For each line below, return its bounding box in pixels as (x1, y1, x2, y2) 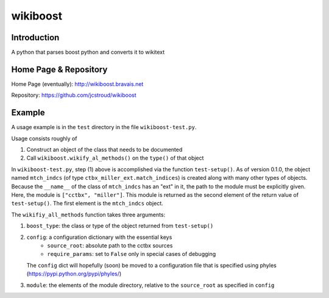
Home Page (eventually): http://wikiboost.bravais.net (11, 80, 144, 88)
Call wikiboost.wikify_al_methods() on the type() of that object (26, 154, 204, 161)
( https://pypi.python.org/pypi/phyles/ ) (26, 270, 122, 277)
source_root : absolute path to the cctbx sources (47, 241, 173, 249)
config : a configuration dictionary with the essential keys (26, 233, 172, 241)
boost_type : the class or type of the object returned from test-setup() (26, 222, 214, 230)
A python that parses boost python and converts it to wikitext (11, 49, 165, 56)
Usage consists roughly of (11, 135, 77, 142)
